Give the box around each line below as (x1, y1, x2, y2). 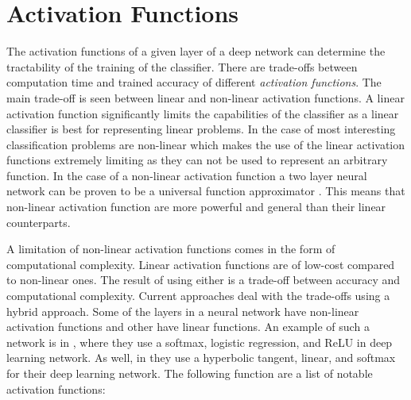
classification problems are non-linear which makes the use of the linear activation (6, 136, 405, 152)
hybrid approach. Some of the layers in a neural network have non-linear (6, 302, 359, 319)
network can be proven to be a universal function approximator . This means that (6, 183, 405, 199)
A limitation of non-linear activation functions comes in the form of (6, 240, 335, 257)
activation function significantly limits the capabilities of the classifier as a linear (6, 105, 399, 121)
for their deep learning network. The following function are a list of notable (6, 365, 373, 381)
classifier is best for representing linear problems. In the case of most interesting (6, 121, 396, 137)
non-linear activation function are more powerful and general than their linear (6, 198, 386, 215)
